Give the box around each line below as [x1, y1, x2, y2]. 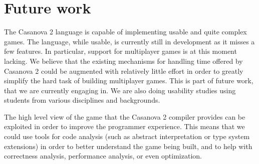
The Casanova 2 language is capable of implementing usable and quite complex [4, 26, 247, 37]
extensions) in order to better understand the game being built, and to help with [4, 141, 252, 151]
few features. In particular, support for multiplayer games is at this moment [4, 46, 237, 56]
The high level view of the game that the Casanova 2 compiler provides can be [4, 111, 245, 122]
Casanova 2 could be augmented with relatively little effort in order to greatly [4, 65, 243, 76]
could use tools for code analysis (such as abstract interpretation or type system [4, 131, 250, 142]
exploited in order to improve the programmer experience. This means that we [4, 121, 245, 132]
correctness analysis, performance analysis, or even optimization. [4, 151, 202, 161]
